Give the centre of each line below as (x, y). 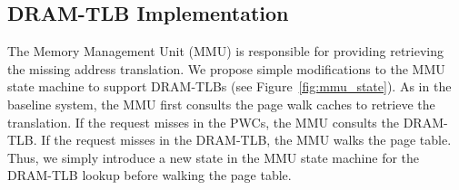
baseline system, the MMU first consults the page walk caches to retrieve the (221, 104)
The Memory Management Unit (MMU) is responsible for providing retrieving (226, 51)
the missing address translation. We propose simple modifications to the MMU (226, 68)
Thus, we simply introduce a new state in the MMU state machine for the (214, 157)
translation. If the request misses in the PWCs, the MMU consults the (203, 122)
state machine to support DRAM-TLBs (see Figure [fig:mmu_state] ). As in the (229, 86)
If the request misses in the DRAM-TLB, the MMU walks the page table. (246, 140)
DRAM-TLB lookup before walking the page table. (150, 175)
